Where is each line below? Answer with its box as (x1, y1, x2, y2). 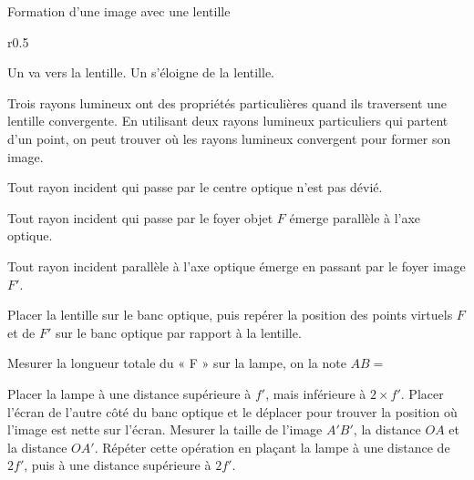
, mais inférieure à (265, 383, 366, 403)
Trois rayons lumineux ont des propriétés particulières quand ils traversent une (7, 93, 447, 112)
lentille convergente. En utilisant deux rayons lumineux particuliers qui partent (7, 111, 448, 130)
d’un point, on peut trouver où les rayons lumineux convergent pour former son (7, 128, 451, 148)
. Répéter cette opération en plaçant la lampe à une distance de (94, 437, 450, 456)
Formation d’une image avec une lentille (7, 2, 231, 20)
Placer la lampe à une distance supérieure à (7, 383, 252, 403)
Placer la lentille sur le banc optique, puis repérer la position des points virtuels (7, 305, 453, 324)
